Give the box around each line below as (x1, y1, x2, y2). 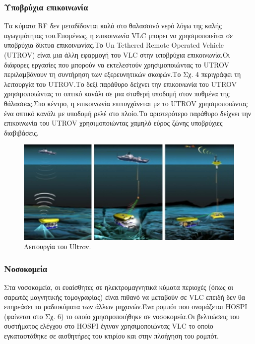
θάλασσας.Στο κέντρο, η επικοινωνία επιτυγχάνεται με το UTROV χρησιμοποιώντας (4, 98, 248, 108)
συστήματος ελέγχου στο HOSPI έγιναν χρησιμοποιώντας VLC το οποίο (4, 321, 213, 331)
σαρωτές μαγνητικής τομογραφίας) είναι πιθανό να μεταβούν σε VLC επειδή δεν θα (4, 291, 246, 302)
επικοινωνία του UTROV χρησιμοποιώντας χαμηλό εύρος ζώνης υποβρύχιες (4, 118, 223, 128)
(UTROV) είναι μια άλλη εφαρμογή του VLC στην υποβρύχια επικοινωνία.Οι (4, 50, 230, 60)
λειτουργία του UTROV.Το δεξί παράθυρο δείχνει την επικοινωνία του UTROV (4, 78, 237, 89)
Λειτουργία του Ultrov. (24, 241, 91, 252)
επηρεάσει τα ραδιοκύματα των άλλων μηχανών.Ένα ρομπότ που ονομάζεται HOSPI (4, 301, 248, 312)
